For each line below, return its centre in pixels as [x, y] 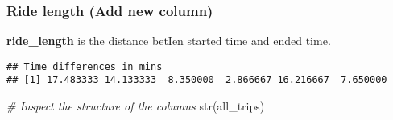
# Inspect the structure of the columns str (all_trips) [136, 106]
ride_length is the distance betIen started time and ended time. [169, 41]
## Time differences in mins [85, 66]
